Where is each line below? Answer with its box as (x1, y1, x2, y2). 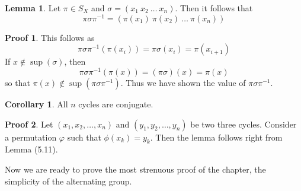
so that (5, 76, 30, 88)
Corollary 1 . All (5, 97, 68, 110)
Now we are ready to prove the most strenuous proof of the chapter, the (5, 163, 266, 175)
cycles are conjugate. (78, 97, 153, 110)
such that (67, 130, 101, 143)
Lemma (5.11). (5, 143, 58, 155)
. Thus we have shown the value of (120, 76, 246, 88)
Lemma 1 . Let (5, 2, 61, 14)
